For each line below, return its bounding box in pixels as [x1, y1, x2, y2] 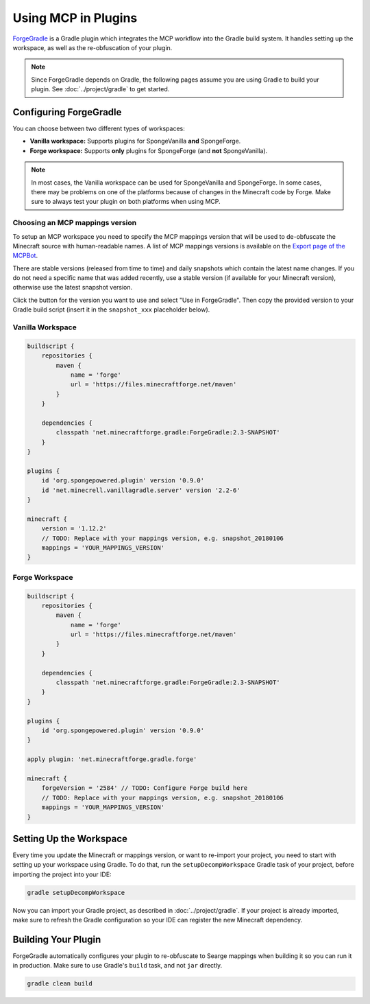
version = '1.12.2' [41, 525, 108, 533]
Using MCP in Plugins [12, 10, 138, 25]
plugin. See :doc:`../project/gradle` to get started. [31, 85, 170, 93]
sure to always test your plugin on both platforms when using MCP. [31, 198, 221, 206]
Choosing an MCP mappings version [12, 218, 137, 228]
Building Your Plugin [12, 933, 101, 945]
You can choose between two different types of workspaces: [12, 124, 185, 133]
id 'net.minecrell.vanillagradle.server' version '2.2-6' [41, 486, 241, 494]
